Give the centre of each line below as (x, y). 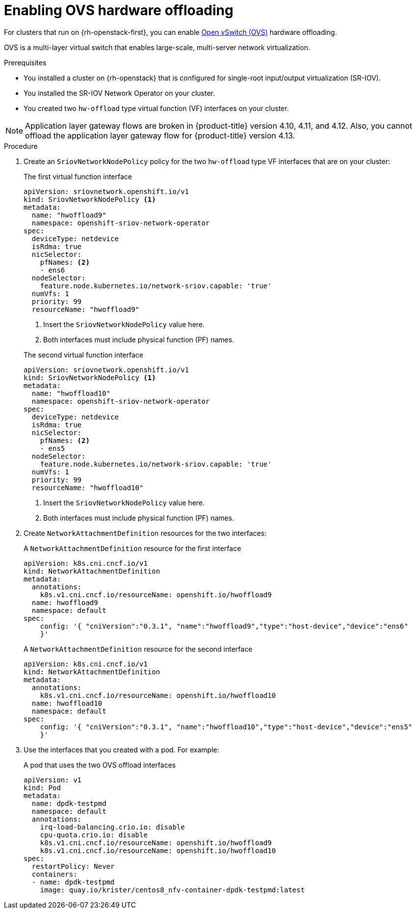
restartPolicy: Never (73, 866)
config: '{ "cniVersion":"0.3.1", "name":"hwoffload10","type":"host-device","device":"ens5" (226, 727)
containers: (54, 874)
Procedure (21, 146)
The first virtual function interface (78, 176)
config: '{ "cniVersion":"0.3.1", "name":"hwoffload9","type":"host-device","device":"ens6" (224, 626)
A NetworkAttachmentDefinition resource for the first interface (132, 548)
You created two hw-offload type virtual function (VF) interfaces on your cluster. (156, 108)
